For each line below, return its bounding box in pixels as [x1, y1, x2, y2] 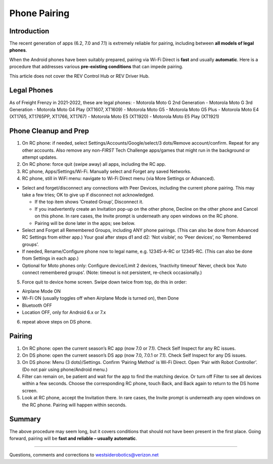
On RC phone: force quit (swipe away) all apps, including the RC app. [22, 161, 166, 167]
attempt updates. [22, 154, 58, 160]
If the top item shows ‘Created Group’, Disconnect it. [34, 199, 144, 205]
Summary [9, 415, 41, 424]
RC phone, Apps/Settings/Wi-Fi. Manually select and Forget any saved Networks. [22, 168, 192, 174]
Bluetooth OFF [22, 302, 53, 308]
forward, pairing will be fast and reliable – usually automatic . [9, 435, 138, 441]
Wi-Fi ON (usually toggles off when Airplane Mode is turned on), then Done [22, 295, 179, 301]
